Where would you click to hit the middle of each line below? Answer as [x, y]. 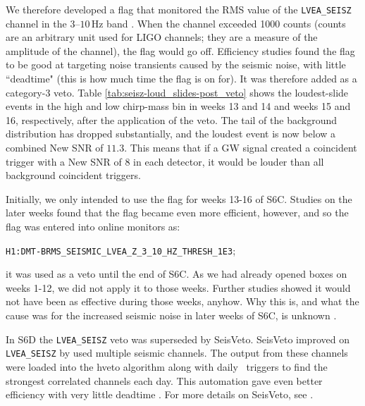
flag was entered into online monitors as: [93, 226]
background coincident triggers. [73, 175]
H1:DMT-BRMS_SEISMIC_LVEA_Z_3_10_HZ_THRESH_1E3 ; [121, 250]
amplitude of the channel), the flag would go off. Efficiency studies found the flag [180, 50]
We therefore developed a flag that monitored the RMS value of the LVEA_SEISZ [179, 9]
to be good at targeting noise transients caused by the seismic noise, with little [176, 64]
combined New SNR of [55, 147]
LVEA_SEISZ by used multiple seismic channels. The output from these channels [177, 353]
